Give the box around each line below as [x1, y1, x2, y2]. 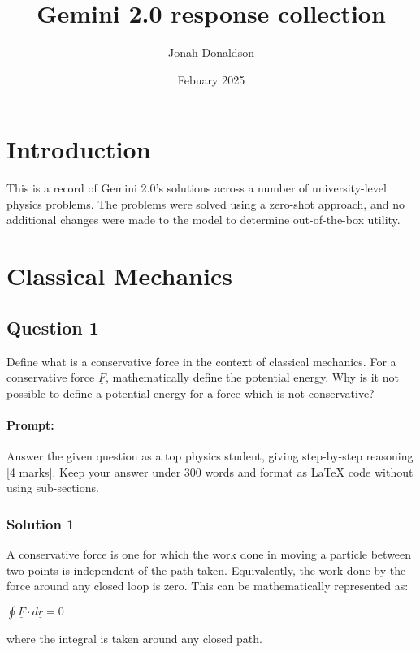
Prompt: [6, 416, 54, 433]
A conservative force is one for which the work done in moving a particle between [6, 546, 412, 563]
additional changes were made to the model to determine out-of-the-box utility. [6, 211, 401, 228]
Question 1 [6, 314, 99, 339]
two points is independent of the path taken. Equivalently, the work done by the [6, 561, 406, 578]
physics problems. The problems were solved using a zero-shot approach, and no [6, 195, 405, 212]
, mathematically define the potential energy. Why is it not [105, 369, 399, 386]
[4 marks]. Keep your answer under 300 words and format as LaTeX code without [6, 463, 414, 480]
